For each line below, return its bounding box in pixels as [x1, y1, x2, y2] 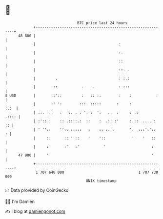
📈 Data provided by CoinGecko [5, 187, 69, 193]
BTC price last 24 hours [77, 20, 128, 25]
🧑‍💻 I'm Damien [5, 199, 35, 204]
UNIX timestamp [85, 178, 117, 183]
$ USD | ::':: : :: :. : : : [5, 93, 159, 98]
